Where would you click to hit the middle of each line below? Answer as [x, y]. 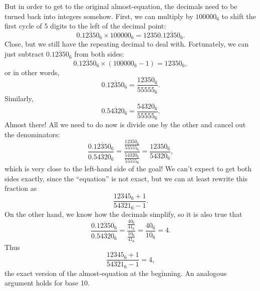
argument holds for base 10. [47, 283]
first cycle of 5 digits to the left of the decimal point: [85, 26]
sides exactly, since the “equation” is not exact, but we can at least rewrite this [126, 178]
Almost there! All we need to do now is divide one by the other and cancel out [125, 124]
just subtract [24, 54]
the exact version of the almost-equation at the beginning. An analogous [116, 273]
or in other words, [32, 72]
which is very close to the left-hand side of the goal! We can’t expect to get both [128, 169]
